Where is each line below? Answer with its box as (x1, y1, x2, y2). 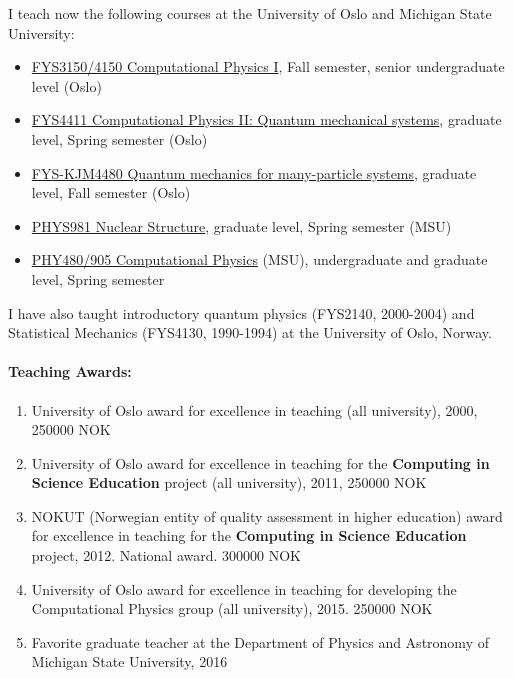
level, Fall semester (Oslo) (31, 182, 191, 203)
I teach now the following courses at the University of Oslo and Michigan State (8, 3, 492, 23)
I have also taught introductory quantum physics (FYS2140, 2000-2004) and (8, 302, 475, 323)
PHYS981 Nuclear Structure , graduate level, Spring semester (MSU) (31, 215, 452, 236)
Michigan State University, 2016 (31, 651, 228, 672)
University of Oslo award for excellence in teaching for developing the (31, 578, 457, 599)
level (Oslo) (31, 75, 102, 96)
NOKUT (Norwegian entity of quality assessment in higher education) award (31, 505, 503, 526)
